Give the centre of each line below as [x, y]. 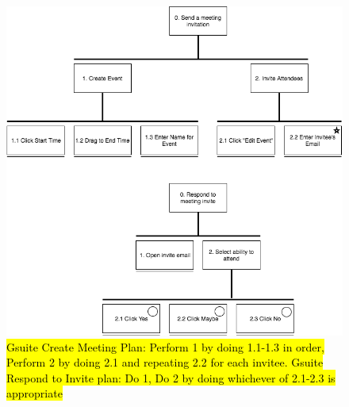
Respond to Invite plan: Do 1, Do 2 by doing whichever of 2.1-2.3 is [171, 377]
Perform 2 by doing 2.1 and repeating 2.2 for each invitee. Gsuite [165, 362]
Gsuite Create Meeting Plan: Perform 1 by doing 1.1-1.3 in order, [165, 346]
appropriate [35, 393]
